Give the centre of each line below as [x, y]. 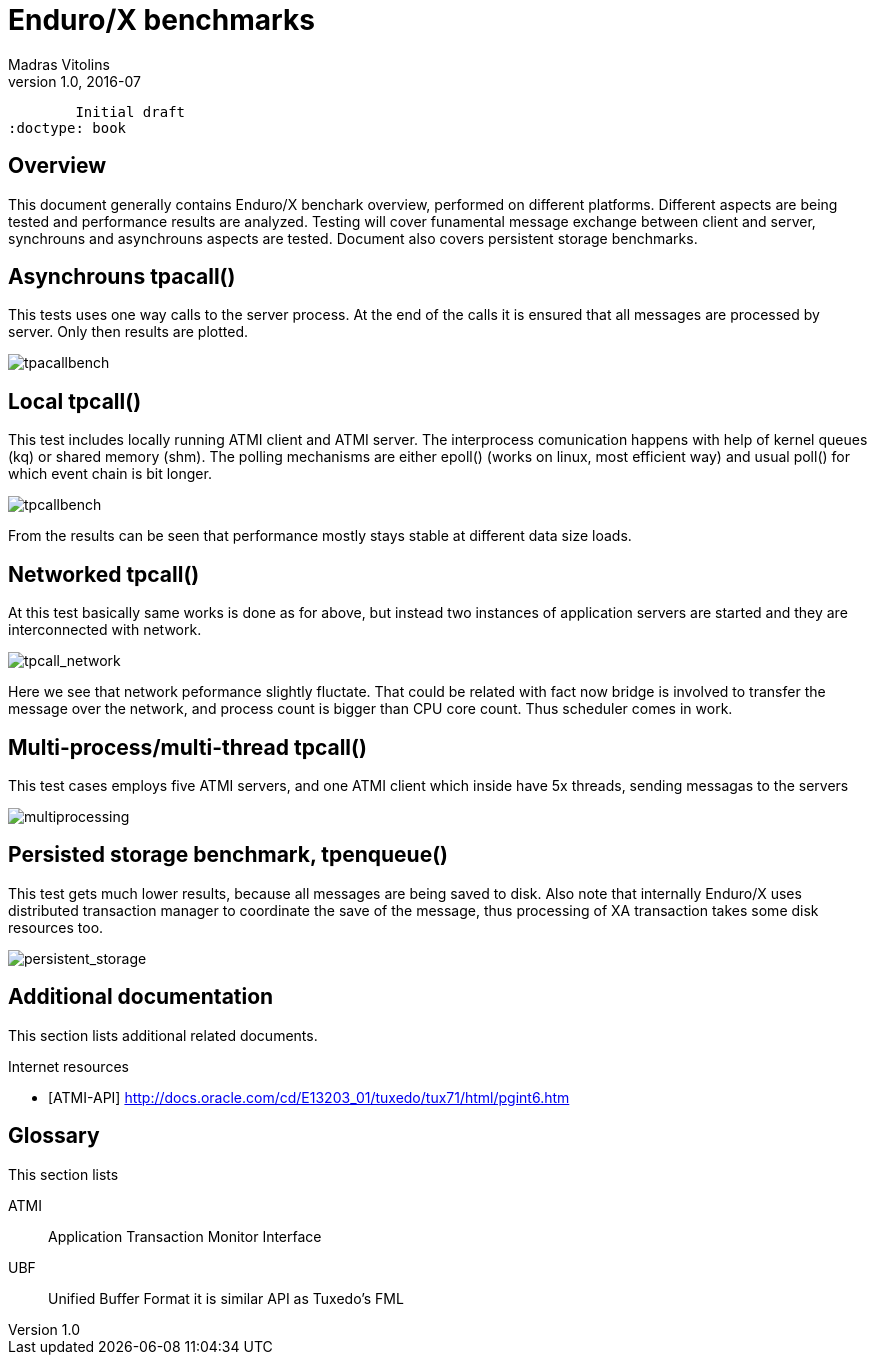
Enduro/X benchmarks [161, 20]
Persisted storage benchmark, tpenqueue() [228, 855]
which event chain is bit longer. [110, 474]
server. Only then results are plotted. [128, 332]
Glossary [54, 1136]
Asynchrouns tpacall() [122, 277]
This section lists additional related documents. [163, 1035]
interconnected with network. [105, 630]
